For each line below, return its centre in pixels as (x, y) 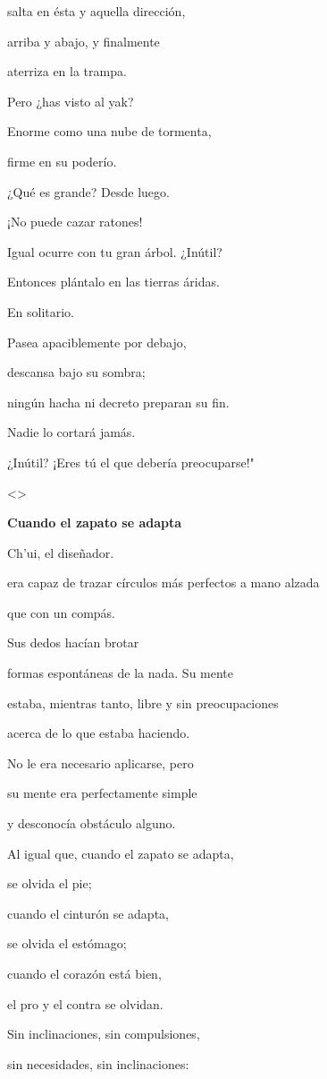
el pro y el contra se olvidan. (85, 1003)
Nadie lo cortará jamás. (71, 432)
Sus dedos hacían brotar (73, 642)
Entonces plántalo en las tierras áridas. (113, 282)
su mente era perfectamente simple (102, 793)
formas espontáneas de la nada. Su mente (121, 673)
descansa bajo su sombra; (76, 372)
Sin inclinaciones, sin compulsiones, (104, 1034)
